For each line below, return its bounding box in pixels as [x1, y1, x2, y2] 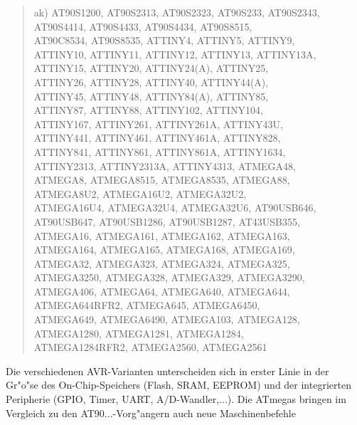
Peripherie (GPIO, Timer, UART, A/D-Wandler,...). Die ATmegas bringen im [6, 392, 346, 406]
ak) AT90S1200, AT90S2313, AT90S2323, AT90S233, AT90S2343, [33, 5, 320, 19]
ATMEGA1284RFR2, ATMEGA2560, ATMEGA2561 [33, 340, 267, 355]
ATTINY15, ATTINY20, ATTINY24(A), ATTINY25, [33, 61, 269, 75]
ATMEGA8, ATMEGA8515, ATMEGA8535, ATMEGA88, [33, 172, 290, 187]
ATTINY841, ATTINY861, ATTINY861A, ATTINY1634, [33, 144, 286, 159]
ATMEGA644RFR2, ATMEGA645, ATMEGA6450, [33, 298, 260, 313]
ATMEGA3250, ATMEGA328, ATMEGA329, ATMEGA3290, [33, 270, 305, 285]
